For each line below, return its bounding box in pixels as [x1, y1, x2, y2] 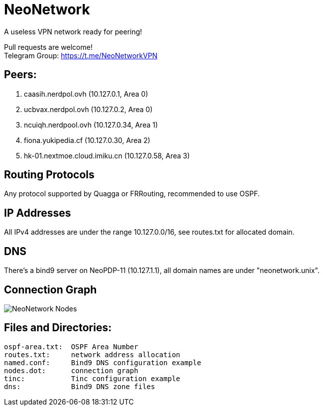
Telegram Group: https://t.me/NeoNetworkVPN [4, 51, 158, 60]
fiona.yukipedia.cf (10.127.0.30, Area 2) [24, 136, 150, 144]
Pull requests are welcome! [4, 42, 93, 51]
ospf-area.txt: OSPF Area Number [4, 342, 138, 351]
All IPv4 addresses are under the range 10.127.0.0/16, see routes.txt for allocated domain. [4, 228, 295, 237]
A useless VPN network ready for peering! [4, 27, 142, 36]
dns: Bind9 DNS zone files [4, 382, 155, 391]
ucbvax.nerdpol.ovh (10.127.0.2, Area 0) [24, 105, 153, 114]
